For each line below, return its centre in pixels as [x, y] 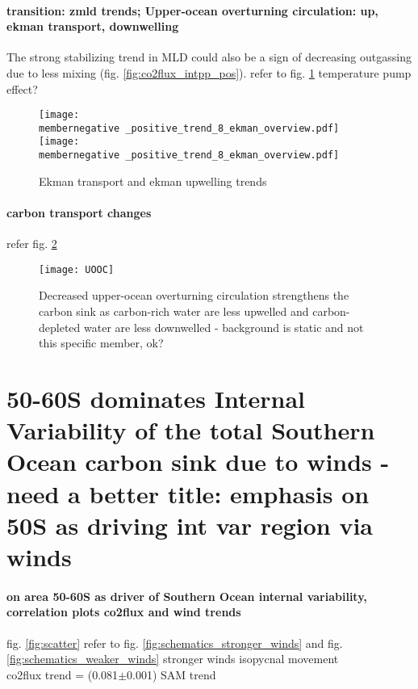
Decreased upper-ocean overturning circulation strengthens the [194, 295]
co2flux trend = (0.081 [63, 674]
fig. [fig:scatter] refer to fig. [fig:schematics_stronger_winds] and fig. [175, 643]
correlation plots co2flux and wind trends [124, 612]
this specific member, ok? [101, 343]
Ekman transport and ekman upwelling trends [153, 181]
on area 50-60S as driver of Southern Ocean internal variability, [187, 596]
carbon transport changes [79, 212]
